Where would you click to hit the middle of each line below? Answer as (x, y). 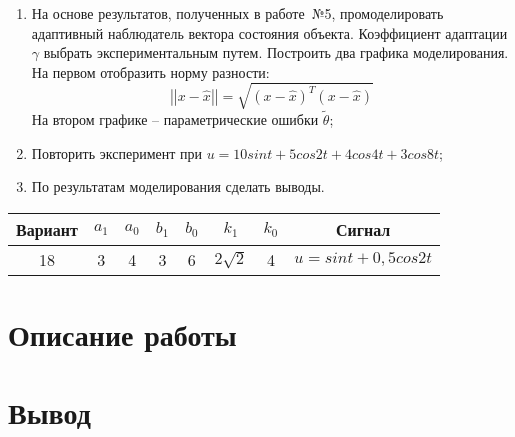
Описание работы (122, 334)
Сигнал (363, 229)
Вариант (47, 229)
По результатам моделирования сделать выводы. (178, 186)
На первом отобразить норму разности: (150, 71)
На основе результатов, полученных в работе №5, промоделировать (237, 13)
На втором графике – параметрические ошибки (175, 119)
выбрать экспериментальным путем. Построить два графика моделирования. (276, 52)
